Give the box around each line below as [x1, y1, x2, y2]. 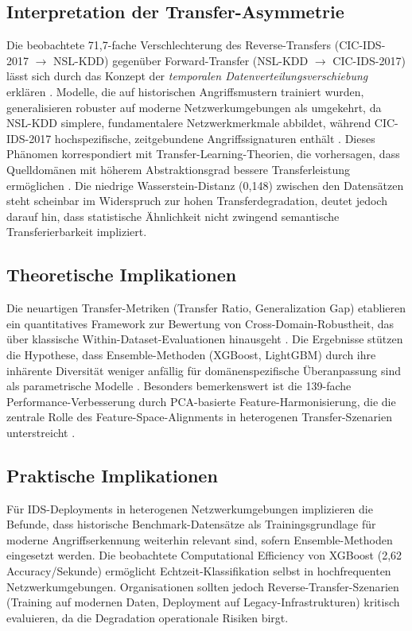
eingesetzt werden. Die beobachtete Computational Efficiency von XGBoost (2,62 [6, 547, 402, 563]
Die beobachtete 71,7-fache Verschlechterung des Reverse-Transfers [6, 37, 332, 53]
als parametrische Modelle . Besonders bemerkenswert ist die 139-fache [6, 377, 352, 394]
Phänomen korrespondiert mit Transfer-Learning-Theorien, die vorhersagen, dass [6, 145, 400, 162]
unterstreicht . [6, 424, 76, 440]
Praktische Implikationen [6, 463, 218, 487]
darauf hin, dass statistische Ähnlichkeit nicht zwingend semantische [6, 207, 340, 224]
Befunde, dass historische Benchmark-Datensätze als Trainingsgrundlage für [6, 516, 376, 532]
